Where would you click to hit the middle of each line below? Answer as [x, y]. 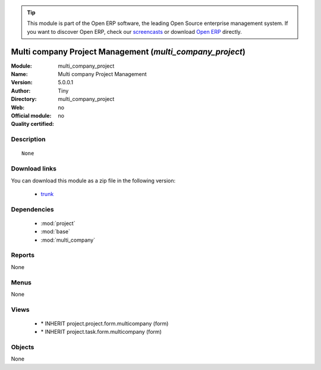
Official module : [31, 116]
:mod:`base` [56, 232]
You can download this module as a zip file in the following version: [93, 181]
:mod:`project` [58, 223]
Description [28, 140]
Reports [23, 255]
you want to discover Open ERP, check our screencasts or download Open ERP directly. [134, 31]
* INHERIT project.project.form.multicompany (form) [105, 323]
